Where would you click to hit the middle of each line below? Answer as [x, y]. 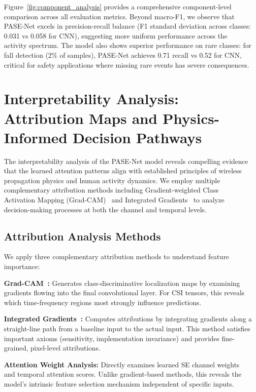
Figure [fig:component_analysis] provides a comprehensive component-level [118, 6]
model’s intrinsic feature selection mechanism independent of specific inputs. [119, 383]
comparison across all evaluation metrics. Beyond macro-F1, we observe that [119, 16]
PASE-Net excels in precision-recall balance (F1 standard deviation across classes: [128, 26]
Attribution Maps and [81, 118]
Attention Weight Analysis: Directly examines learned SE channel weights [122, 364]
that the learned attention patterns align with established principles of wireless [123, 171]
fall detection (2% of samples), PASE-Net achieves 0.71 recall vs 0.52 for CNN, [123, 55]
